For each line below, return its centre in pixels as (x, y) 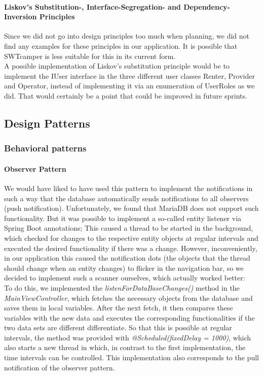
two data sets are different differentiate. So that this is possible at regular (118, 327)
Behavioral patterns (45, 148)
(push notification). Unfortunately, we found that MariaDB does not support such (131, 208)
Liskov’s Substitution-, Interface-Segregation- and (92, 6)
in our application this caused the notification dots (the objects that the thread (127, 258)
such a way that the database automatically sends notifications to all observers (126, 198)
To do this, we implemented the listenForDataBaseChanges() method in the (122, 287)
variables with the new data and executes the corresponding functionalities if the (129, 317)
